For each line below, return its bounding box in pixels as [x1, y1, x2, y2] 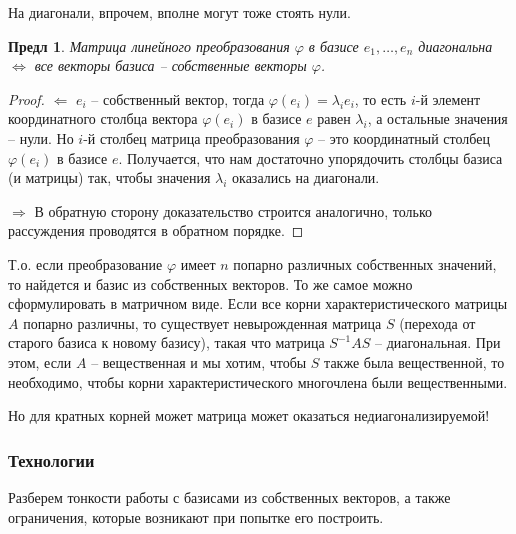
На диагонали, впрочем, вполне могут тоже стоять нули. [8, 2, 351, 22]
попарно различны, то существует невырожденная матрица [23, 312, 382, 333]
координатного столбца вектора [8, 108, 198, 129]
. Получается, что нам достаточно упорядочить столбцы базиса [118, 147, 503, 168]
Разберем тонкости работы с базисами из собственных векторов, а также [8, 486, 451, 507]
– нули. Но [8, 127, 74, 148]
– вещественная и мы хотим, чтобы [91, 351, 307, 372]
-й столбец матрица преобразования [83, 127, 300, 148]
